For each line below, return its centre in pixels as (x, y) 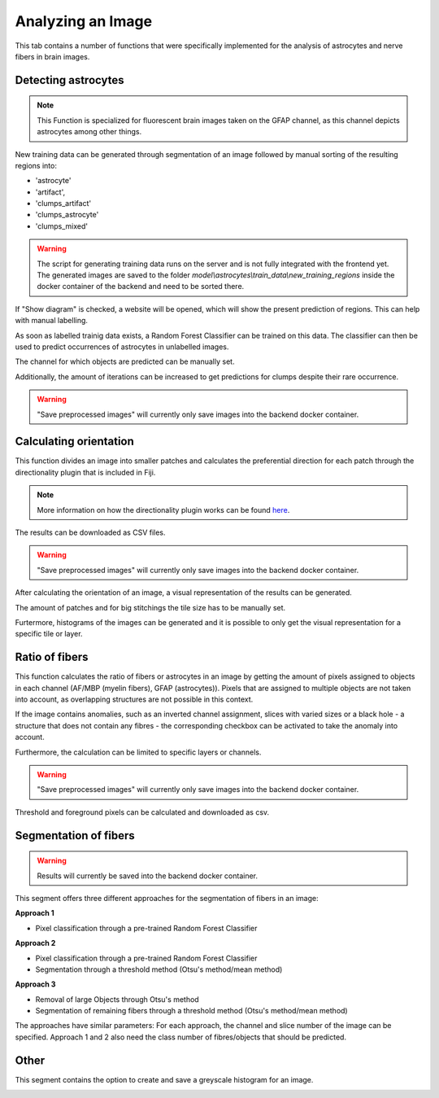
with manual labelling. (52, 321)
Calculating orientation (74, 442)
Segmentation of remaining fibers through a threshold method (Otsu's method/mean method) (192, 1011)
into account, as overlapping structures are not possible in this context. (134, 699)
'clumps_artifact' (63, 203)
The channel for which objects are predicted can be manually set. (125, 361)
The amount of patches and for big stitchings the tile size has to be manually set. (150, 607)
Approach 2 (35, 943)
